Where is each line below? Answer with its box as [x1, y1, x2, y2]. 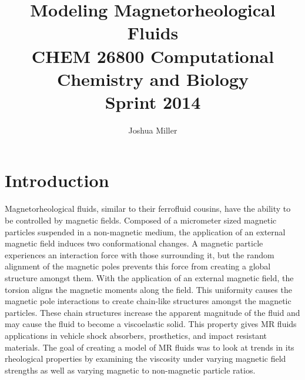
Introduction [5, 168, 109, 192]
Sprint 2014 [105, 89, 201, 114]
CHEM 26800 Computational [31, 44, 274, 68]
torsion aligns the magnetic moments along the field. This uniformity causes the [5, 283, 292, 295]
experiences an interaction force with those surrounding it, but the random [5, 248, 274, 261]
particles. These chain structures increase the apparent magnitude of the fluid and [5, 306, 300, 318]
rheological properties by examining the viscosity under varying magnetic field [5, 352, 286, 365]
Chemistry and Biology [56, 66, 249, 91]
